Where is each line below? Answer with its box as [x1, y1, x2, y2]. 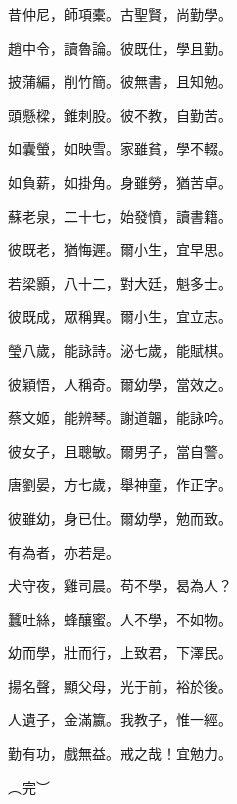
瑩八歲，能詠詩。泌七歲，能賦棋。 [8, 339, 232, 360]
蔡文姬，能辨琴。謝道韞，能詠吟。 [8, 407, 232, 428]
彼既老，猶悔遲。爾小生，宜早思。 [8, 239, 232, 260]
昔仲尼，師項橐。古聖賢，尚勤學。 [8, 4, 232, 24]
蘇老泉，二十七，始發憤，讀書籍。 [8, 205, 232, 226]
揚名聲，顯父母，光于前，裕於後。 [8, 675, 232, 696]
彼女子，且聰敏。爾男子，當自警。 [8, 440, 232, 461]
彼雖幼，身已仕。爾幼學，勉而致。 [8, 507, 232, 528]
